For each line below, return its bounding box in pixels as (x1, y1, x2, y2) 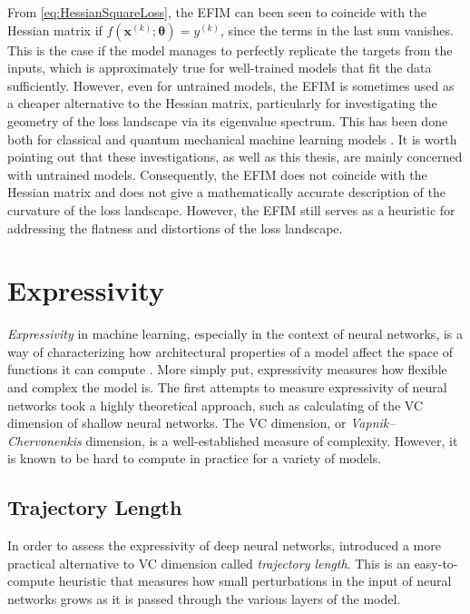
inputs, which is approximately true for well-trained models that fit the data (7, 58, 432, 77)
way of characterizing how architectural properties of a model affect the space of (7, 342, 454, 361)
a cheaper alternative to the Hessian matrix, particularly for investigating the (7, 94, 437, 113)
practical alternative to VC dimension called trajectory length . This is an (7, 553, 410, 572)
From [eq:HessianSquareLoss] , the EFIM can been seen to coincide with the (7, 3, 427, 21)
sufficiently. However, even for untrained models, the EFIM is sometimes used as (7, 75, 455, 94)
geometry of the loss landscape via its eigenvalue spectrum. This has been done (7, 111, 448, 130)
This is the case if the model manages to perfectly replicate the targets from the (7, 40, 453, 59)
